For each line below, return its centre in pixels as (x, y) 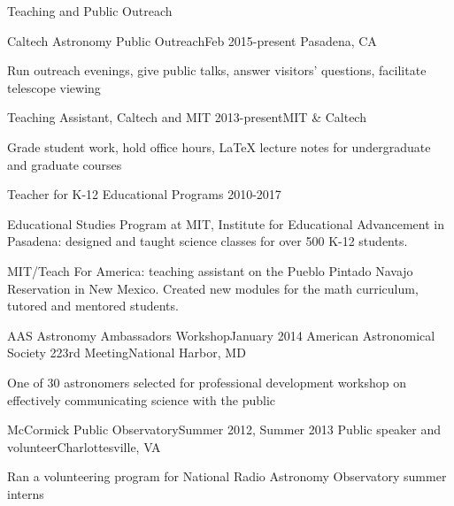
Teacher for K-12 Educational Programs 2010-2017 (144, 194)
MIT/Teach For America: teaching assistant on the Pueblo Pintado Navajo (210, 270)
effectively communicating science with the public (141, 399)
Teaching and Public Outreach (90, 11)
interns (26, 493)
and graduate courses (65, 164)
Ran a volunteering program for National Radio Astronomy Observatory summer (227, 476)
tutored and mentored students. (93, 306)
